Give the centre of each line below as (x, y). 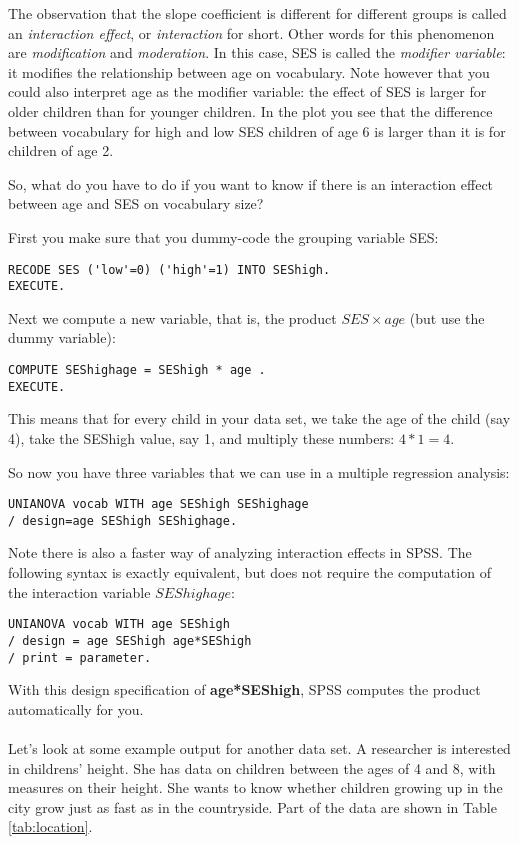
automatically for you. (76, 708)
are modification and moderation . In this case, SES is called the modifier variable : (257, 52)
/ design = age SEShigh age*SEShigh (130, 640)
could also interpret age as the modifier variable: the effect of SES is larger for (247, 91)
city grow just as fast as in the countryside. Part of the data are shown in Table (252, 806)
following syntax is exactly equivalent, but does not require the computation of (249, 572)
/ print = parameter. (80, 657)
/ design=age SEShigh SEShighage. (123, 520)
